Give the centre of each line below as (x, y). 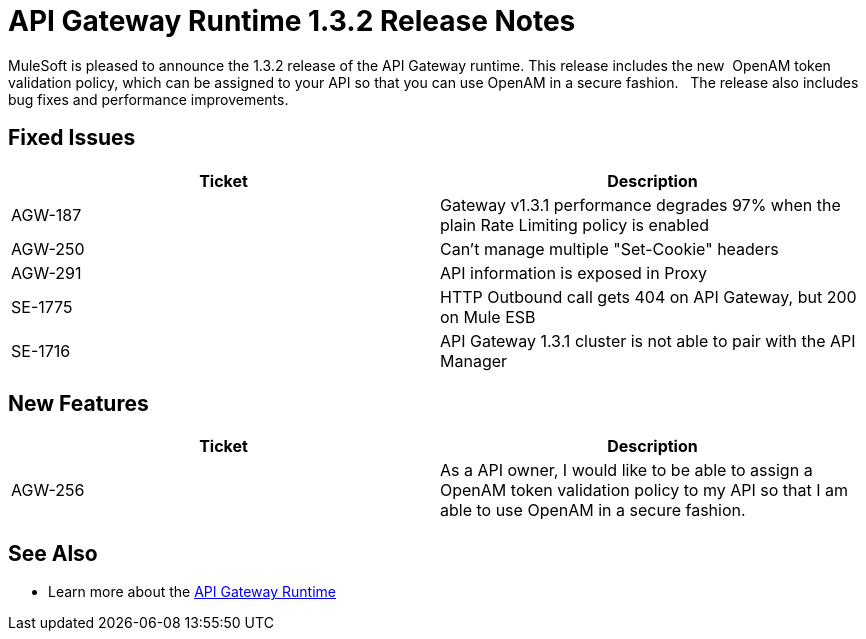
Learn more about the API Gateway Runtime (192, 592)
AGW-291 (46, 272)
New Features (78, 404)
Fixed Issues (72, 138)
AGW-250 (48, 248)
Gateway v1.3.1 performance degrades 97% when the (640, 204)
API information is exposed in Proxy (574, 272)
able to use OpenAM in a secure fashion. (593, 510)
